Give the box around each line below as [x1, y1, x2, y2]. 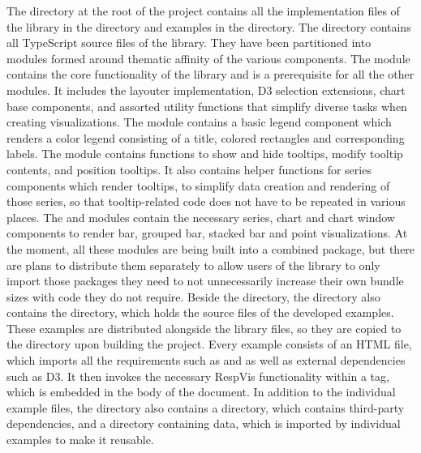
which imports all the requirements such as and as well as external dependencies [6, 352, 406, 369]
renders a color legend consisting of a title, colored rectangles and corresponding [6, 129, 405, 146]
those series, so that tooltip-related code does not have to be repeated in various [6, 193, 406, 210]
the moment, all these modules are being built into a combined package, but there [6, 240, 415, 257]
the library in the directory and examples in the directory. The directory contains [6, 18, 411, 35]
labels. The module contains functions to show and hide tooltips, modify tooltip [6, 145, 403, 162]
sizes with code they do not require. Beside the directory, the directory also [6, 288, 380, 305]
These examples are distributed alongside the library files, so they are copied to [6, 319, 402, 336]
